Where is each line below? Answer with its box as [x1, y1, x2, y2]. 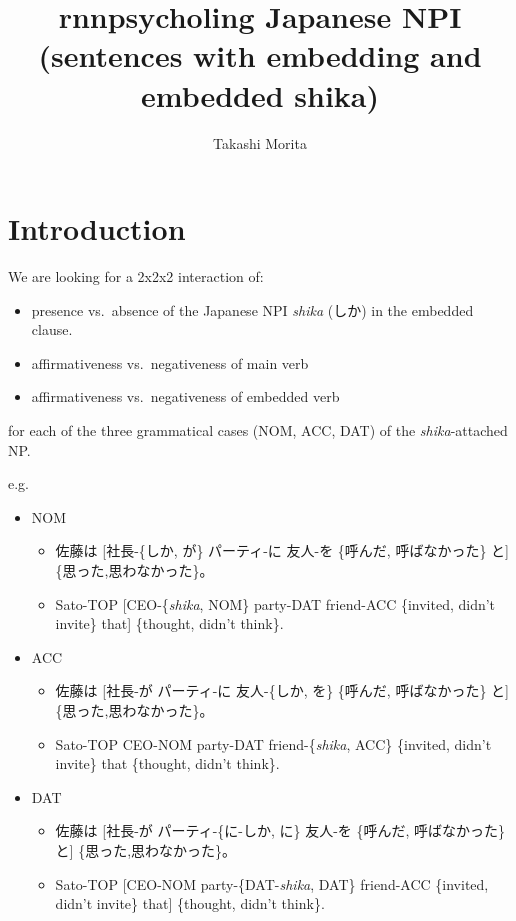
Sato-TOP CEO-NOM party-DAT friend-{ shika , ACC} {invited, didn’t [55, 733, 492, 754]
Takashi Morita [213, 132, 307, 153]
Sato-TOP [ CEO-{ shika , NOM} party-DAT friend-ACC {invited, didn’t [55, 593, 496, 614]
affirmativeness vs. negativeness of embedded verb [31, 386, 340, 407]
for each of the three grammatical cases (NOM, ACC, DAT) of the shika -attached [8, 420, 508, 440]
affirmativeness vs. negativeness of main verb [31, 352, 309, 373]
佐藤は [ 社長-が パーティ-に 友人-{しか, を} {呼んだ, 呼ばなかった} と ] [55, 680, 509, 701]
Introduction [8, 208, 186, 249]
